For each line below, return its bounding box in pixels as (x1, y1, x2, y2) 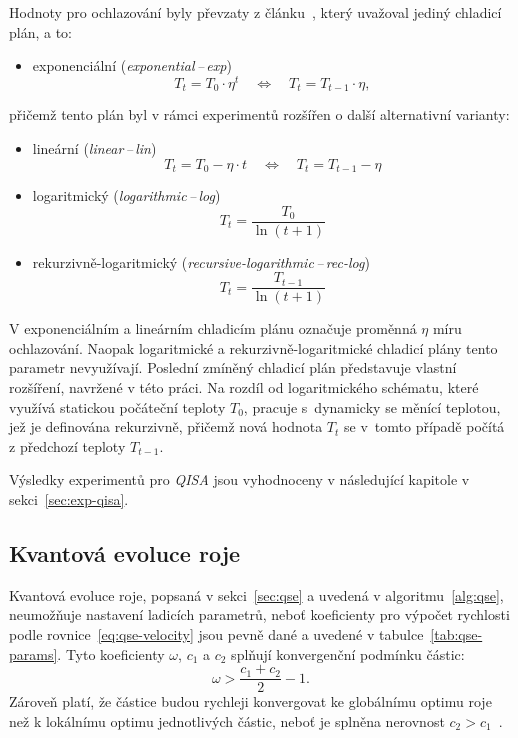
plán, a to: (9, 21, 73, 42)
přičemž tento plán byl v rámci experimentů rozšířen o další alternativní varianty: (9, 104, 510, 125)
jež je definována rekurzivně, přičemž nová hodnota (9, 416, 323, 437)
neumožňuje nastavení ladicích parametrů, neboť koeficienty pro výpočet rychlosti (9, 604, 510, 625)
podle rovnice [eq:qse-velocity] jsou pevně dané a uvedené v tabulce (9, 624, 424, 644)
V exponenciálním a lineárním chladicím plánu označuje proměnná (9, 318, 417, 339)
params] (9, 643, 58, 664)
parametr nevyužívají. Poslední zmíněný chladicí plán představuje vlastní (9, 357, 457, 378)
